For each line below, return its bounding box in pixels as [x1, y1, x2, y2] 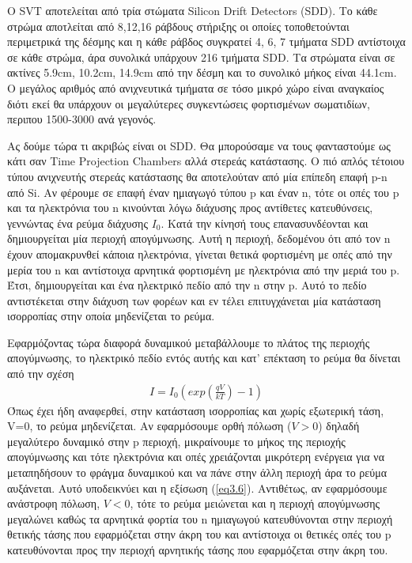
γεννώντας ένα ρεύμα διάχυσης [7, 214, 148, 231]
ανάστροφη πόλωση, [7, 495, 100, 512]
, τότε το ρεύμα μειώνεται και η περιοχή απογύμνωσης [130, 495, 380, 512]
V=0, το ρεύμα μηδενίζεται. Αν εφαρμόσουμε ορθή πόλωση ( [7, 418, 292, 434]
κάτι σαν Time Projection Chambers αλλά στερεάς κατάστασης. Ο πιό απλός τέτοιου [7, 153, 405, 169]
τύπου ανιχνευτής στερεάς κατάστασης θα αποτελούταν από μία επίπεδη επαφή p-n [7, 168, 387, 184]
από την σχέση [7, 365, 74, 382]
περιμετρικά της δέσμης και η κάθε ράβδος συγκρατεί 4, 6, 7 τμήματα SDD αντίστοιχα [7, 33, 406, 50]
